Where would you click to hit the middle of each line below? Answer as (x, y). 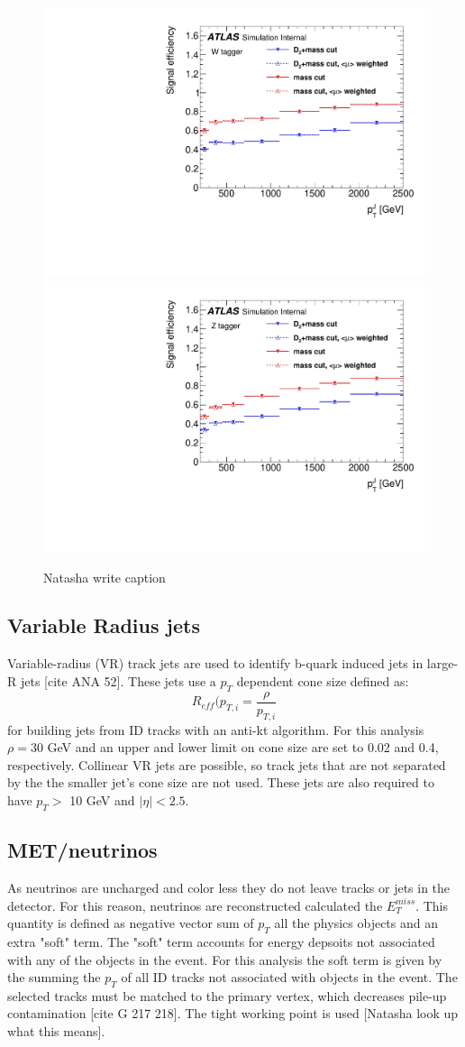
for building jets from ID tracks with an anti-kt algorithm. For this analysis (216, 729)
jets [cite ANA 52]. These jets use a (118, 680)
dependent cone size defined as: (323, 680)
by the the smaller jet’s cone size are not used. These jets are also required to (221, 782)
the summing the (54, 977)
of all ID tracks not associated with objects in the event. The (289, 977)
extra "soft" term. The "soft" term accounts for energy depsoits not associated (221, 941)
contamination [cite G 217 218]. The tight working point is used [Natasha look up (233, 1013)
